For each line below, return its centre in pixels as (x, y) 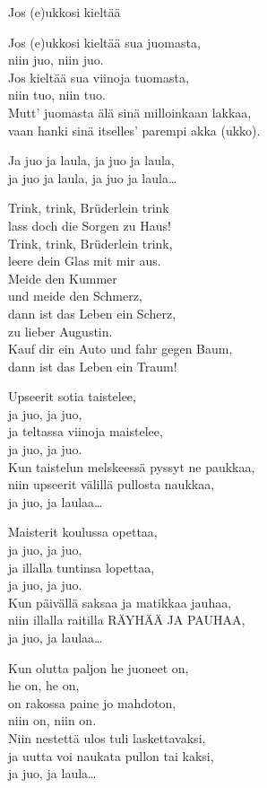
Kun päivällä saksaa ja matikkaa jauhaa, (120, 602)
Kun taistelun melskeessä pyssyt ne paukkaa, (132, 466)
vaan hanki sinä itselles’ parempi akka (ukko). (134, 130)
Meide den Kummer (63, 278)
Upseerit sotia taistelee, (72, 396)
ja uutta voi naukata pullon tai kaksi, (111, 755)
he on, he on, (44, 685)
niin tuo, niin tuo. (57, 95)
